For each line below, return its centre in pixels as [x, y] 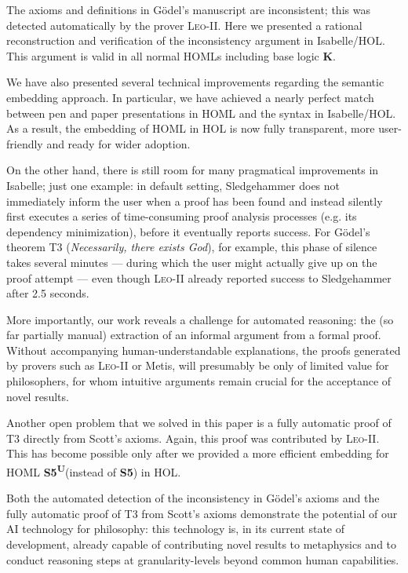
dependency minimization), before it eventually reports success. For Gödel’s [188, 231]
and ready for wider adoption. [118, 143]
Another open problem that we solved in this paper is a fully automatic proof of [199, 423]
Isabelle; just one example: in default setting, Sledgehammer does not [173, 185]
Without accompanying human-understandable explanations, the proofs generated [204, 350]
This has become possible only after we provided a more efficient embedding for [198, 453]
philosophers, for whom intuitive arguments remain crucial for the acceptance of [199, 381]
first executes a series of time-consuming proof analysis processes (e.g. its [182, 216]
